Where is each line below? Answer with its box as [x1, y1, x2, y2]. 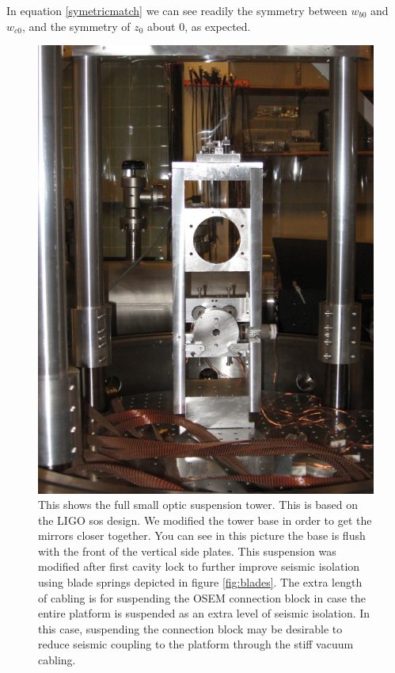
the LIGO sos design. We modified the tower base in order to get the [38, 511, 372, 528]
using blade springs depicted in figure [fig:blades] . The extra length [38, 574, 363, 591]
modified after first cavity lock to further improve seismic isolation [38, 558, 360, 575]
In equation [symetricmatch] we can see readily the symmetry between [6, 2, 348, 18]
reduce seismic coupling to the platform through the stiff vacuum [38, 636, 354, 652]
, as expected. [184, 17, 251, 34]
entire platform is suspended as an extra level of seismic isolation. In [38, 605, 370, 621]
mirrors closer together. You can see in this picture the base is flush [38, 527, 366, 544]
